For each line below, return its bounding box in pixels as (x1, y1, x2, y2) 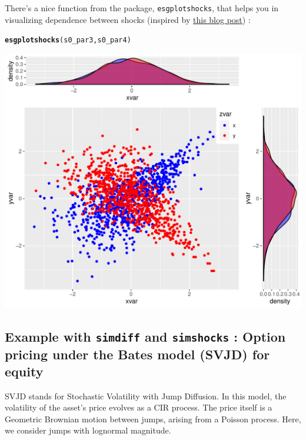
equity (5, 362, 44, 380)
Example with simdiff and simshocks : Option (5, 327, 286, 345)
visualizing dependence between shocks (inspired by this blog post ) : (5, 13, 251, 25)
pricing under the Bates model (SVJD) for (5, 345, 270, 363)
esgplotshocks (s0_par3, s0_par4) (5, 36, 131, 45)
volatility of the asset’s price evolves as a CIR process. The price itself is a (5, 401, 272, 413)
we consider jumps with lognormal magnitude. (5, 424, 171, 436)
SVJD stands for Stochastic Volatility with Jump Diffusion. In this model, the (5, 389, 287, 402)
